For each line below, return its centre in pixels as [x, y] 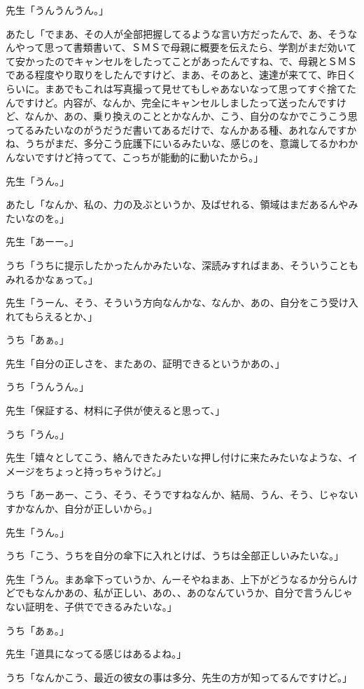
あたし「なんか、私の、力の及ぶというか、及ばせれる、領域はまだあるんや [177, 204]
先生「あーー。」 [42, 241]
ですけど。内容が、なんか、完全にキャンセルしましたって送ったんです [176, 102]
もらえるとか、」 [61, 316]
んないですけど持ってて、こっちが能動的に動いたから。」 [135, 157]
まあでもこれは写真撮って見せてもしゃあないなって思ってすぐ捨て [195, 88]
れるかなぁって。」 [56, 279]
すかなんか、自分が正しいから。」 [82, 509]
